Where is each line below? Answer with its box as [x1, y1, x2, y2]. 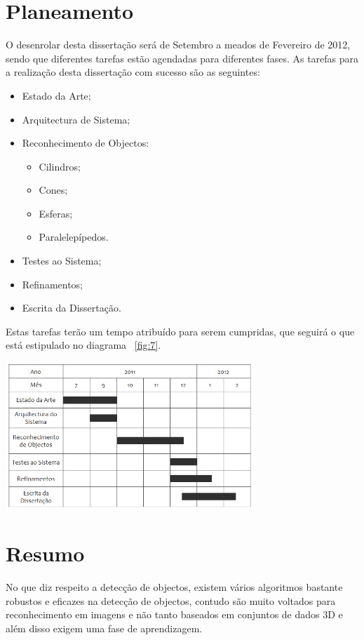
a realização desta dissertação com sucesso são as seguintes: [6, 65, 260, 79]
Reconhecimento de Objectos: [22, 135, 149, 150]
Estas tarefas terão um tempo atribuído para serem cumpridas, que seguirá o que [6, 324, 355, 338]
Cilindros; [39, 159, 81, 173]
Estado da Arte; [22, 88, 91, 102]
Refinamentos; [22, 276, 83, 291]
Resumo [6, 539, 85, 568]
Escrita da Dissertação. [22, 300, 121, 315]
